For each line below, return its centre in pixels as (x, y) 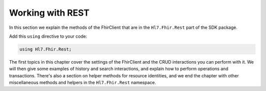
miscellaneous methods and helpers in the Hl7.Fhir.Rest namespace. (83, 83)
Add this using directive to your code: (48, 36)
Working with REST (49, 13)
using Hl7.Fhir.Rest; (46, 49)
